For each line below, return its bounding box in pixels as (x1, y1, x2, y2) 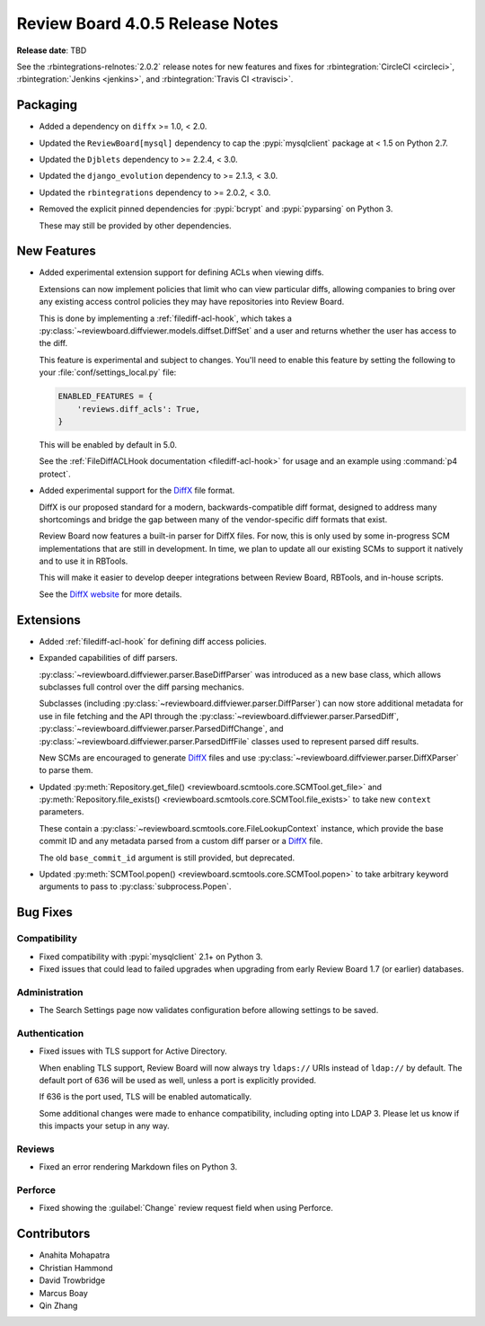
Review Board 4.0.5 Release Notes (16, 13, 278, 33)
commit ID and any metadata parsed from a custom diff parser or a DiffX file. (39, 836, 323, 847)
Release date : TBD (16, 45, 87, 56)
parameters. (39, 806, 84, 817)
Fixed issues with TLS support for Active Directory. (39, 1046, 228, 1056)
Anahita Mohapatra (39, 1250, 110, 1260)
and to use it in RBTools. (39, 556, 128, 566)
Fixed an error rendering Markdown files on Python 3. (39, 1161, 238, 1172)
